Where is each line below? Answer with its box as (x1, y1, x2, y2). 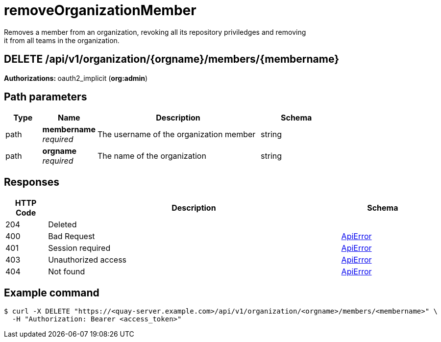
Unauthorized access (48, 255, 127, 265)
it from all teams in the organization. (4, 36, 120, 45)
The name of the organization (97, 151, 206, 161)
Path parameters (4, 91, 87, 103)
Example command (4, 286, 99, 299)
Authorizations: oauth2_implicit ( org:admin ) (4, 73, 148, 82)
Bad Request (48, 231, 95, 242)
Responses (4, 175, 60, 188)
